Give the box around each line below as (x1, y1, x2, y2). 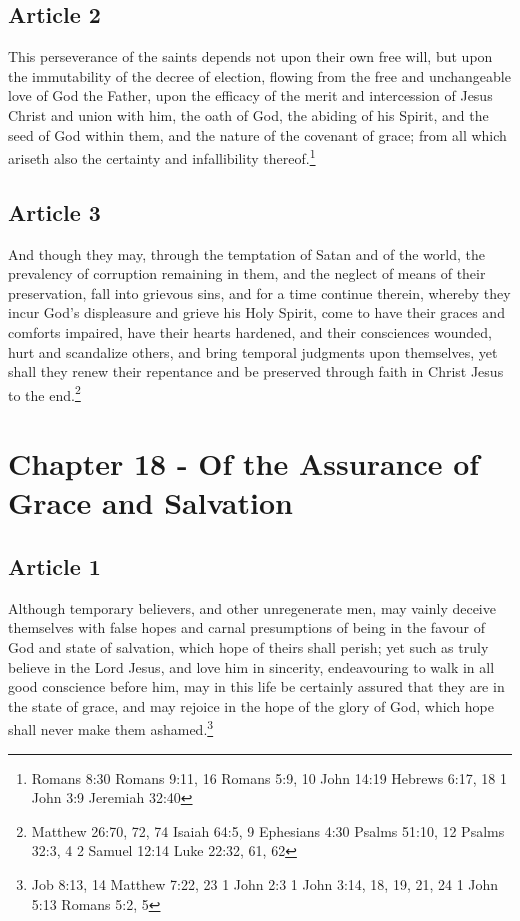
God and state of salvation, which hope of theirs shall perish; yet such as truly (8, 636, 489, 657)
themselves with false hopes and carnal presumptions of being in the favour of (8, 617, 485, 638)
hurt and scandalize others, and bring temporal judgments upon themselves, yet (8, 341, 498, 362)
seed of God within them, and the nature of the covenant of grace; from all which (8, 124, 507, 145)
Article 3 (8, 196, 101, 227)
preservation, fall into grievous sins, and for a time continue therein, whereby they (8, 282, 511, 303)
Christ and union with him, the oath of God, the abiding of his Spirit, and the (8, 104, 489, 125)
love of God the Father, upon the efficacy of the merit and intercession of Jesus (8, 85, 493, 106)
